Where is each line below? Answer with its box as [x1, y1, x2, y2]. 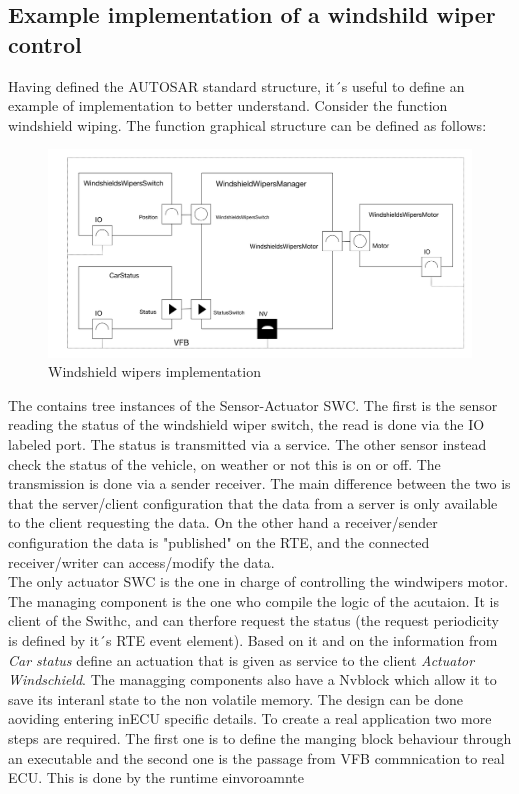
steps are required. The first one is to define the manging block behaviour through [8, 727, 512, 748]
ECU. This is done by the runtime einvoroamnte [8, 767, 304, 788]
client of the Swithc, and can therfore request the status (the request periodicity [8, 610, 499, 631]
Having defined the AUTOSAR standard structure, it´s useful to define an [8, 75, 465, 96]
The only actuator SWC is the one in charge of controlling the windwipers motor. [8, 571, 509, 592]
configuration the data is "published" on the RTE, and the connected [8, 531, 430, 552]
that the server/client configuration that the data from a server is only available [8, 492, 498, 513]
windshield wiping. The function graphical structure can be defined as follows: [8, 114, 487, 135]
